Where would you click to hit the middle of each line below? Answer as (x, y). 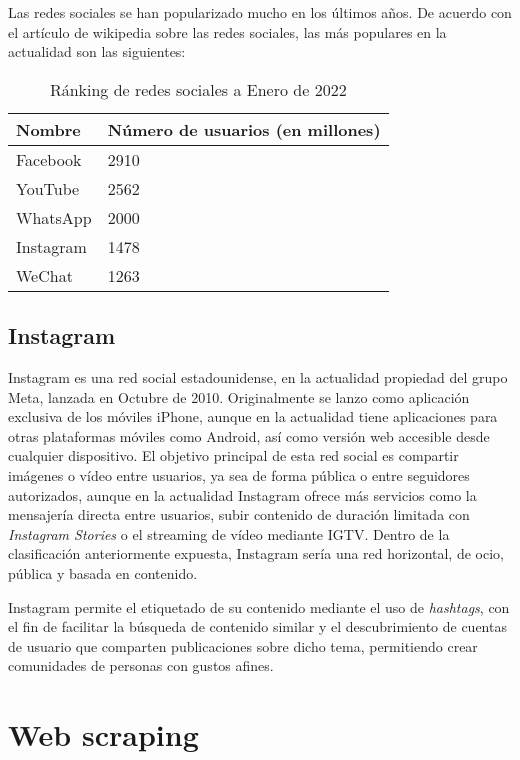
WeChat (44, 275)
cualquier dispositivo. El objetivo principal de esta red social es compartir (233, 455)
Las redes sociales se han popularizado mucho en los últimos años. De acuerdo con (260, 12)
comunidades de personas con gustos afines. (141, 665)
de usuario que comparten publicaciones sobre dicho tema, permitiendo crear (243, 645)
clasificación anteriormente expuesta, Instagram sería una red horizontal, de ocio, (256, 553)
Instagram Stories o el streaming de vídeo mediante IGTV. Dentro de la (229, 533)
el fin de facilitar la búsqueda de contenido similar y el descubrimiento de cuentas (257, 626)
